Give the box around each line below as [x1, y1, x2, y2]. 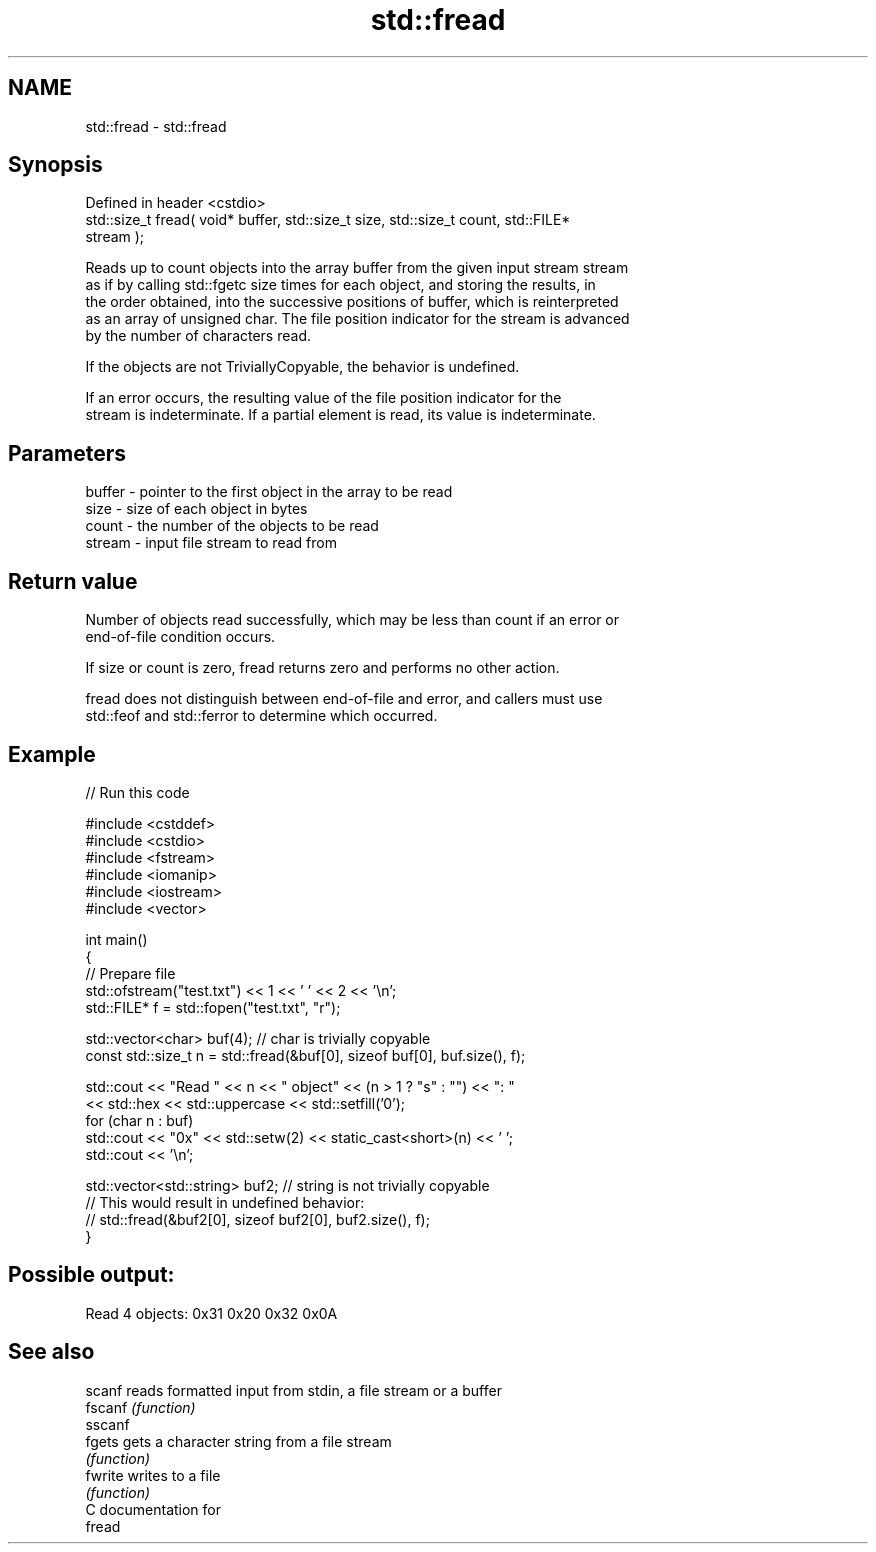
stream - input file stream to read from [85, 534, 337, 552]
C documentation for [85, 1500, 222, 1518]
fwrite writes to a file [85, 1466, 221, 1484]
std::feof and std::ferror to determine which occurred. [85, 707, 438, 725]
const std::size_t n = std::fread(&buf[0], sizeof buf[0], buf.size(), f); [85, 1046, 526, 1064]
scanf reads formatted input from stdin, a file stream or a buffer [85, 1381, 502, 1399]
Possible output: [8, 1262, 175, 1288]
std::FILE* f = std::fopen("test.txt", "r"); [85, 998, 341, 1016]
